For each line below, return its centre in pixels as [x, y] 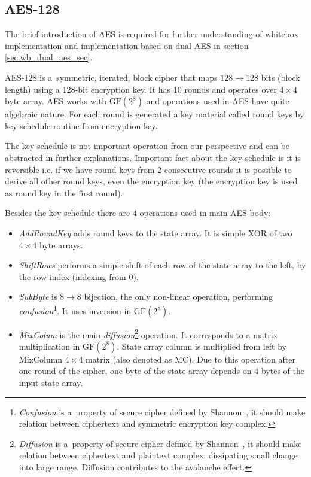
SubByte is [38, 297]
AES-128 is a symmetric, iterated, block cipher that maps [111, 77]
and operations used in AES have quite [218, 101]
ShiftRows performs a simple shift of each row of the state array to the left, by [162, 265]
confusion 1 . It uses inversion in [75, 309]
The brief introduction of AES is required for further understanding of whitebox [152, 34]
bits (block [280, 77]
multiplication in [49, 346]
